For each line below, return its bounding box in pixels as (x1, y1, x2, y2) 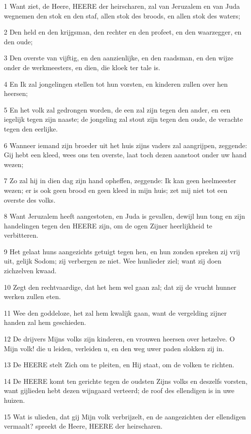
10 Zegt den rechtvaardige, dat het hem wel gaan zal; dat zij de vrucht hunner (4, 282, 236, 292)
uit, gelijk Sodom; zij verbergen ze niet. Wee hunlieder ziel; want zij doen (4, 256, 222, 266)
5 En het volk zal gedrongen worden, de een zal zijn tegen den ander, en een (4, 104, 231, 114)
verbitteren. (4, 230, 38, 240)
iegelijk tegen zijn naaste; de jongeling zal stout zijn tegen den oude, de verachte (4, 114, 243, 124)
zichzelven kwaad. (4, 265, 57, 276)
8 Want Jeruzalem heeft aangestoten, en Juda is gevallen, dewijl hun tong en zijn (4, 211, 245, 221)
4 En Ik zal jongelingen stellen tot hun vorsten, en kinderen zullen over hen (4, 78, 228, 89)
